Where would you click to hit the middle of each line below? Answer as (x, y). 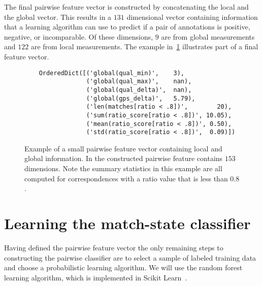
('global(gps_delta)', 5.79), (141, 98)
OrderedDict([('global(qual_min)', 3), (111, 73)
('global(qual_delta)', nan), (139, 90)
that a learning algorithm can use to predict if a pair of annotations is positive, (127, 27)
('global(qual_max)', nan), (139, 82)
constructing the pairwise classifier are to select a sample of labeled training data (130, 257)
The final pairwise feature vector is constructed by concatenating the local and (126, 7)
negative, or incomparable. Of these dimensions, (79, 36)
